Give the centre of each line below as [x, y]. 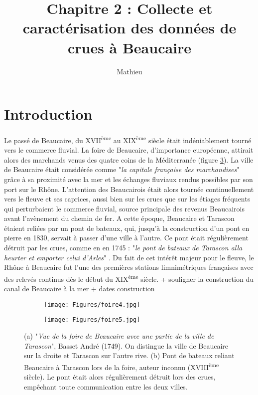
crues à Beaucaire [129, 47]
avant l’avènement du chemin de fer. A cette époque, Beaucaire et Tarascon [119, 218]
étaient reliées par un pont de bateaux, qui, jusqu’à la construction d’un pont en [127, 228]
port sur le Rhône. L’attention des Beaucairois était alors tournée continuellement [129, 189]
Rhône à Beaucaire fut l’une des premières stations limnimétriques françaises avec [129, 267]
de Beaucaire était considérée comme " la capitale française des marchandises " [122, 169]
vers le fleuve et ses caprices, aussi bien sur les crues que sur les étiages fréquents [127, 199]
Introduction [48, 114]
